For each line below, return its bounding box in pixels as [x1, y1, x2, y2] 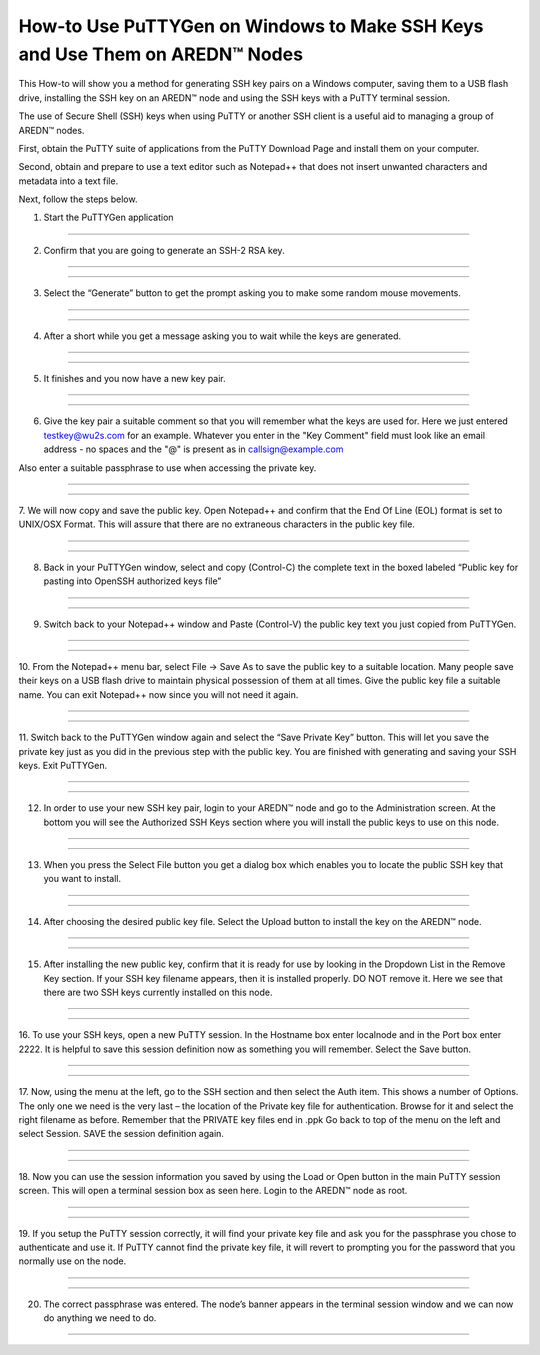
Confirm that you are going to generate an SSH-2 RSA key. [43, 244, 285, 256]
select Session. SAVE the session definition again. [18, 1128, 225, 1140]
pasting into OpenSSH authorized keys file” [43, 575, 222, 587]
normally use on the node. [18, 1255, 127, 1267]
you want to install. [43, 873, 122, 885]
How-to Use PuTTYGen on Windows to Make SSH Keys [18, 15, 484, 37]
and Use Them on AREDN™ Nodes [18, 43, 304, 65]
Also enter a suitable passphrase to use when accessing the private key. [18, 461, 317, 474]
